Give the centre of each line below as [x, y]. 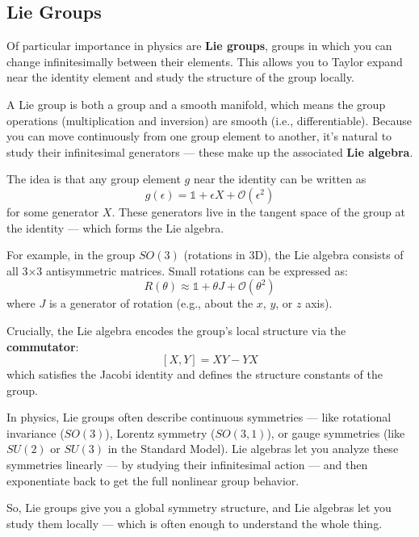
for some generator [53, 211]
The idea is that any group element [94, 179]
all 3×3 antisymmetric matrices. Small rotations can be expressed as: [177, 270]
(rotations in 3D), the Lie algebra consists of [293, 255]
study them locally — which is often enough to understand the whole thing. [195, 523]
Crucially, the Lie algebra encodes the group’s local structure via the [176, 330]
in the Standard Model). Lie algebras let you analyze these [253, 449]
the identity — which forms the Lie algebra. [115, 227]
